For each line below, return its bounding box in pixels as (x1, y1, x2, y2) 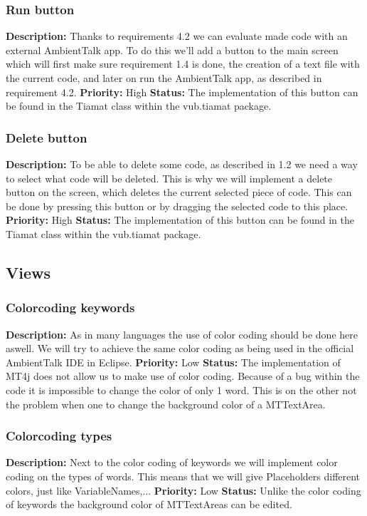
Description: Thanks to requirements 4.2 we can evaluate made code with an (6, 29, 348, 43)
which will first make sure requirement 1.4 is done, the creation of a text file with (6, 56, 360, 71)
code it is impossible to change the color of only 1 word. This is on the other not (6, 382, 357, 397)
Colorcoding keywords (6, 299, 135, 316)
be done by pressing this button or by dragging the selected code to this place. (6, 198, 349, 213)
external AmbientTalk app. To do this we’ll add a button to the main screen (6, 42, 339, 57)
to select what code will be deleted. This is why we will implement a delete (6, 170, 333, 185)
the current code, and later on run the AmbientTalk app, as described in (6, 71, 322, 85)
